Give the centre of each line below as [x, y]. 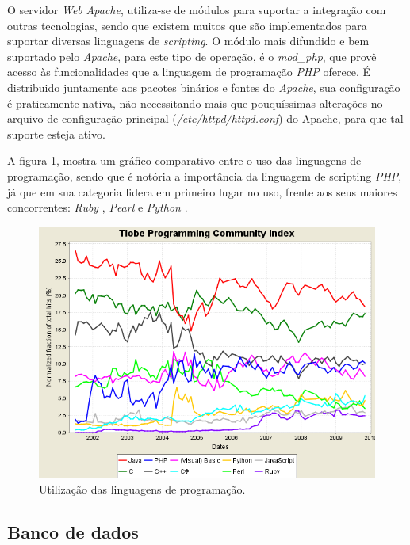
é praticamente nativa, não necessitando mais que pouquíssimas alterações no [195, 103]
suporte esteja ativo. [56, 133]
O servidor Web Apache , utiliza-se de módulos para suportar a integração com [197, 10]
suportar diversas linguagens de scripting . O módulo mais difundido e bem [188, 41]
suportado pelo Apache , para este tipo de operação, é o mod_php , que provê [192, 56]
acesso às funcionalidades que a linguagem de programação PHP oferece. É [189, 72]
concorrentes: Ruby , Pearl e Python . [98, 207]
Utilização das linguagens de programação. [142, 489]
